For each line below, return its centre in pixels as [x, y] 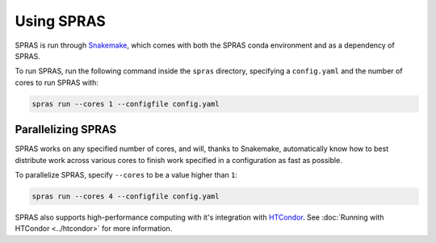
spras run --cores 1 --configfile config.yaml [126, 104]
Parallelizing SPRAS [66, 130]
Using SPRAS [61, 21]
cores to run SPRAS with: [57, 82]
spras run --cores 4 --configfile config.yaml [126, 196]
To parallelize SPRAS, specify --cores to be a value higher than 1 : [126, 174]
